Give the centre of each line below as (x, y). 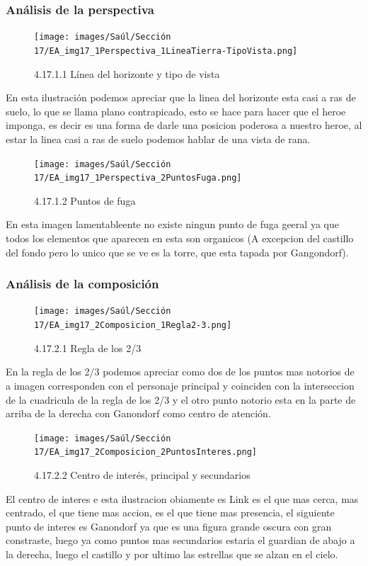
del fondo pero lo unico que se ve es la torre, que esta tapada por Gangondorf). (177, 252)
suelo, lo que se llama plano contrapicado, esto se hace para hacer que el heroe (176, 111)
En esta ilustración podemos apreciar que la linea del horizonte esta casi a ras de (181, 97)
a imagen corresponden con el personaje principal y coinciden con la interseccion (180, 385)
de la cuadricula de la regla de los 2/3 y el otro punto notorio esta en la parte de (181, 399)
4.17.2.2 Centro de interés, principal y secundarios (142, 475)
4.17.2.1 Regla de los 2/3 (88, 347)
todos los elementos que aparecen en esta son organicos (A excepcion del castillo (180, 238)
